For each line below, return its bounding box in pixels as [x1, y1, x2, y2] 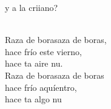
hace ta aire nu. [5, 57, 63, 70]
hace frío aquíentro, [5, 81, 77, 93]
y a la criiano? [5, 1, 58, 13]
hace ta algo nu [5, 93, 62, 105]
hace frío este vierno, [5, 45, 82, 58]
